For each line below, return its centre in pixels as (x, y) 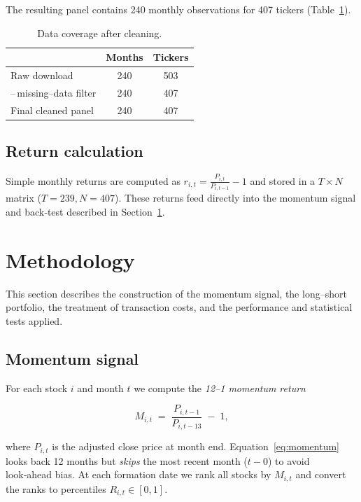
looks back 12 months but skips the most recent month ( (127, 460)
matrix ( (23, 198)
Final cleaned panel (52, 110)
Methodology (70, 259)
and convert (321, 474)
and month (100, 388)
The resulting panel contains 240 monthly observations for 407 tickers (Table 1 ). (178, 9)
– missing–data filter (54, 92)
